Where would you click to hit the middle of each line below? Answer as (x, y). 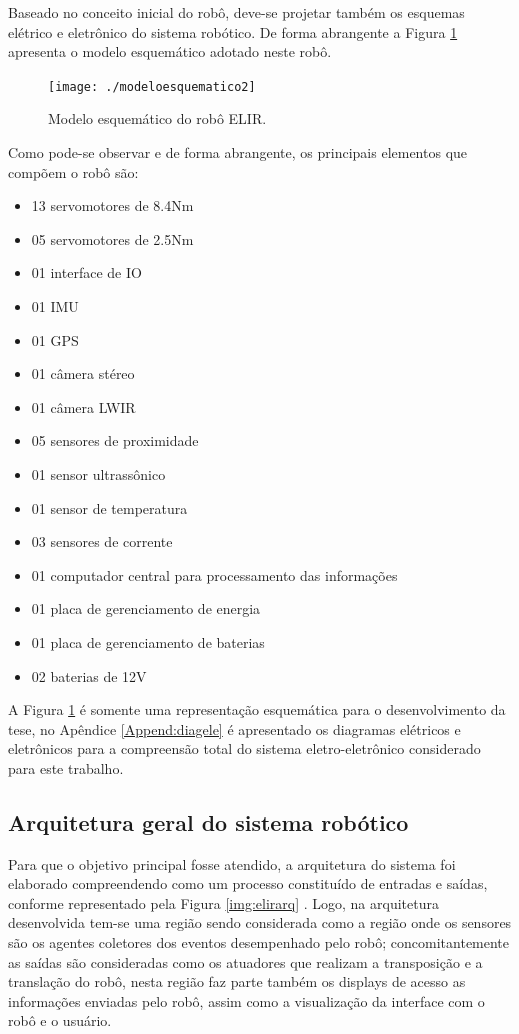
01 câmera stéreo (83, 373)
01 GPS (55, 339)
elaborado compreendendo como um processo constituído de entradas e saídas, (248, 883)
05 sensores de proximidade (115, 440)
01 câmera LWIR (83, 406)
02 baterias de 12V (89, 675)
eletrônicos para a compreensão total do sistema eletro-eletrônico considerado (244, 748)
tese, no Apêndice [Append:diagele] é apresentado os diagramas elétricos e (234, 728)
